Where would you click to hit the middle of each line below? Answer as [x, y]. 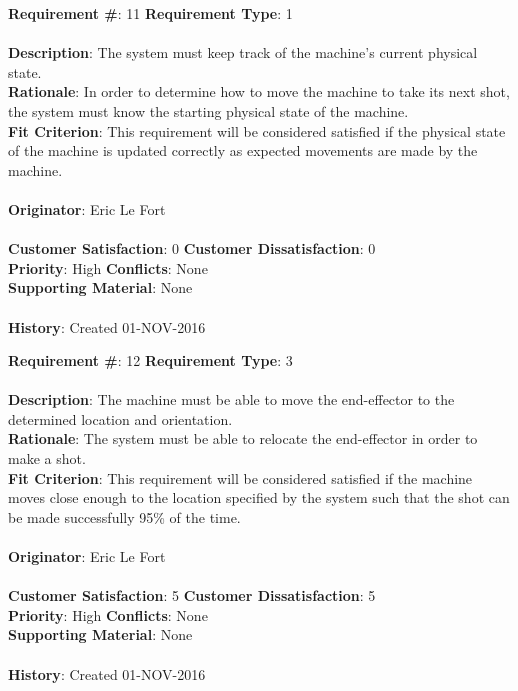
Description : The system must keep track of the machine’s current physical [243, 52]
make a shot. [47, 458]
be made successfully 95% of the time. [124, 516]
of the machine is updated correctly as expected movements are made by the [243, 150]
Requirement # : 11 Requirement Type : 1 [150, 13]
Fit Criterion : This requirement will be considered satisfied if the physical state [257, 130]
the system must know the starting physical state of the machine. [208, 110]
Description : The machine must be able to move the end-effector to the [231, 399]
